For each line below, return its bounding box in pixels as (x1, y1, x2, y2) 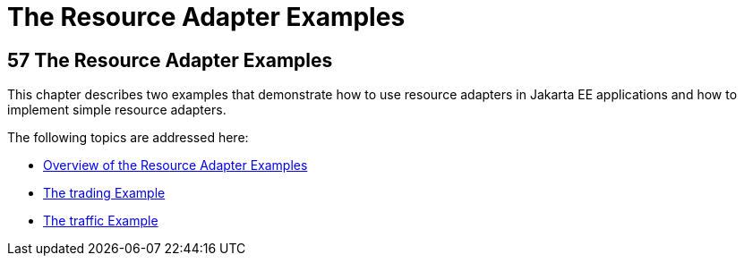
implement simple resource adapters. (7, 102, 227, 118)
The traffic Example (43, 213, 158, 229)
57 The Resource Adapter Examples (7, 48, 333, 72)
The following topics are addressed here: (7, 130, 249, 146)
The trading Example (43, 185, 166, 201)
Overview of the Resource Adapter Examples (43, 157, 308, 174)
